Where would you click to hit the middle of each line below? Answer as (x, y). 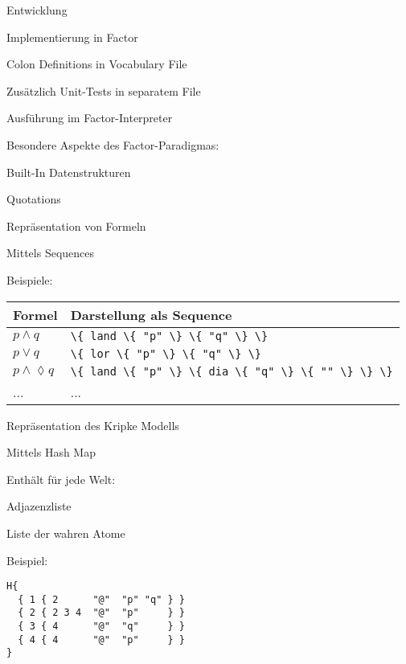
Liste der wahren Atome (66, 533)
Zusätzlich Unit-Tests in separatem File (104, 90)
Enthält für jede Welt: (61, 479)
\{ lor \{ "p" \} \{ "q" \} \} (166, 353)
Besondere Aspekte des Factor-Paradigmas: (113, 144)
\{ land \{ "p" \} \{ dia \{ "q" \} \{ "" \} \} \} (232, 371)
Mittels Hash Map (51, 452)
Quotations (34, 199)
